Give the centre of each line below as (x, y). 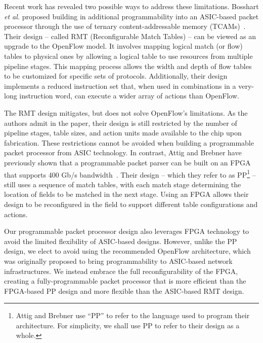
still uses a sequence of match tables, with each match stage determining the (123, 184)
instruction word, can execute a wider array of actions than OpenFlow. (129, 96)
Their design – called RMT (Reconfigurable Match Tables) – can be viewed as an (130, 36)
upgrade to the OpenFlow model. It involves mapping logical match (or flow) (123, 46)
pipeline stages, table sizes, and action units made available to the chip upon (123, 133)
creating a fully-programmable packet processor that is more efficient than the (125, 281)
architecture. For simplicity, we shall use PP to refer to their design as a (128, 325)
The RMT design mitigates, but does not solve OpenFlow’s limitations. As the (126, 112)
